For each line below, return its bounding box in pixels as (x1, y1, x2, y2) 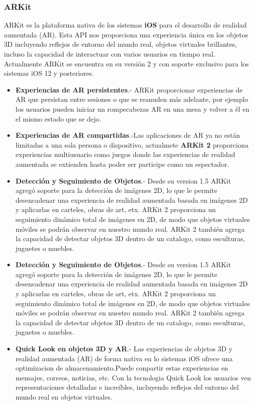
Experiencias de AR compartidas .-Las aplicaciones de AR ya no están (15, 130, 240, 140)
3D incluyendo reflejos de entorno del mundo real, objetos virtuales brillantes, (4, 39, 237, 49)
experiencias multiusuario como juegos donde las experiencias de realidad (15, 149, 235, 159)
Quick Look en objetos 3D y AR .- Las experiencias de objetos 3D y (15, 343, 232, 354)
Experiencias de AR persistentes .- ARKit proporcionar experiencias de (15, 84, 243, 94)
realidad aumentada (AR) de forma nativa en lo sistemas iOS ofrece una (15, 353, 233, 363)
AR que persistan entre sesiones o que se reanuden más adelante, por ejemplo (15, 94, 248, 104)
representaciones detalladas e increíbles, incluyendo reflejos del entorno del (15, 382, 239, 392)
